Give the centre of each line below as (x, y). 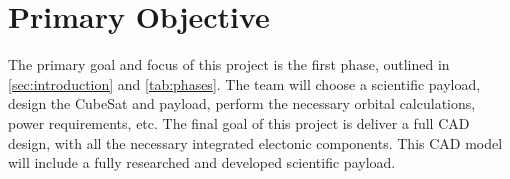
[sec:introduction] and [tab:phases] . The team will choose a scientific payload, (244, 83)
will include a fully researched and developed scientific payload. (202, 162)
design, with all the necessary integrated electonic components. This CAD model (255, 142)
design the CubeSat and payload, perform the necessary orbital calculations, (242, 103)
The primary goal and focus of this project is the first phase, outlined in (229, 64)
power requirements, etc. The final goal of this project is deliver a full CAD (239, 122)
